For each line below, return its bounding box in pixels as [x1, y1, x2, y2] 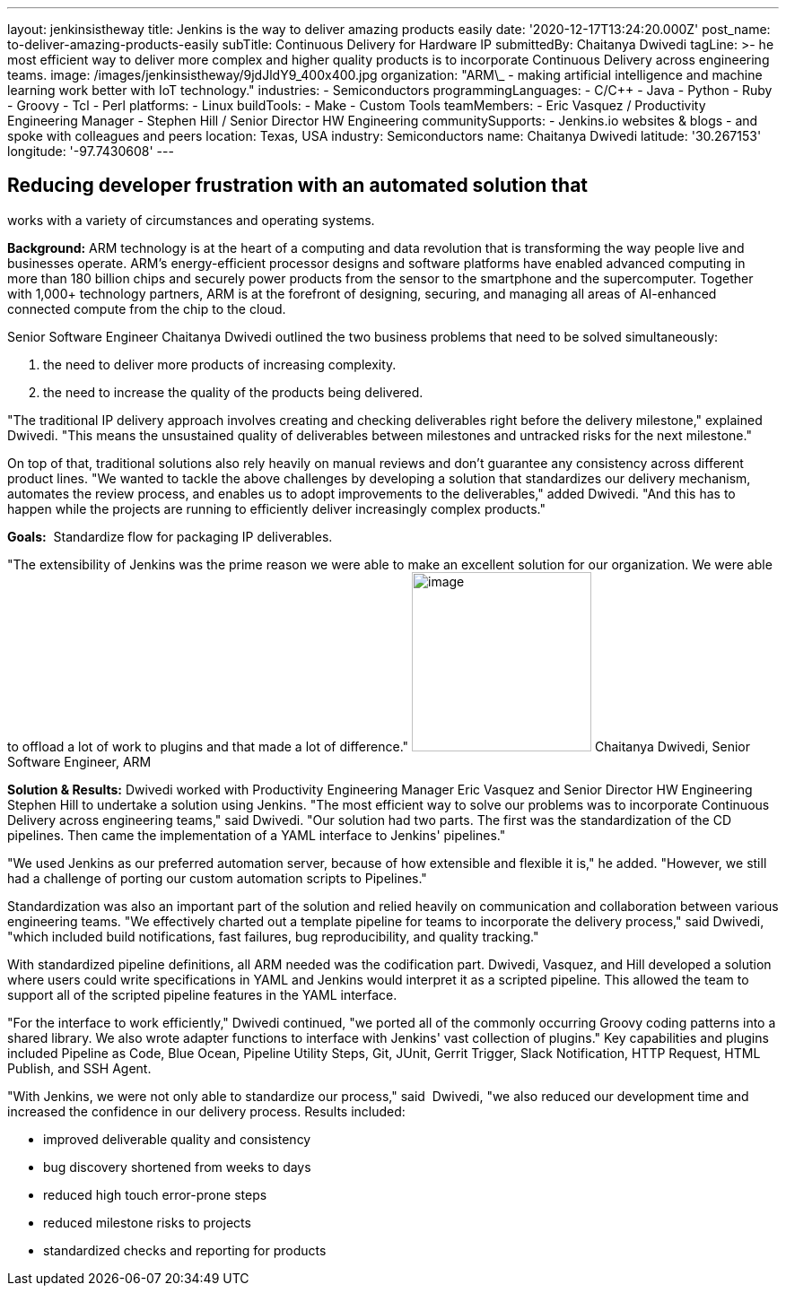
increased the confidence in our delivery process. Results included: [7, 1103, 406, 1119]
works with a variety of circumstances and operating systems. [7, 212, 375, 228]
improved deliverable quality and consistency [43, 1131, 311, 1147]
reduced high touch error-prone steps [43, 1186, 267, 1202]
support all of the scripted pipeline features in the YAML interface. [7, 986, 397, 1002]
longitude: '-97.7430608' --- [7, 143, 174, 159]
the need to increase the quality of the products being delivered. [43, 384, 424, 400]
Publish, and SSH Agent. [7, 1060, 152, 1076]
